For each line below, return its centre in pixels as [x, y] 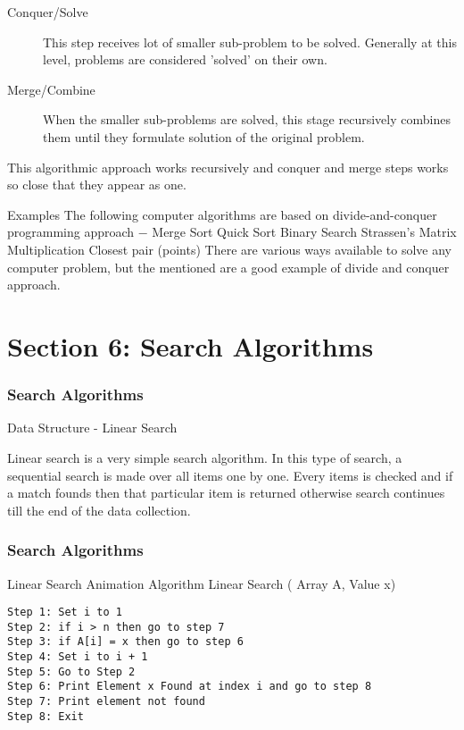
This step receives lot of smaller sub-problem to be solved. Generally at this [250, 42]
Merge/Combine [51, 89]
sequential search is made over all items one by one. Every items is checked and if [230, 475]
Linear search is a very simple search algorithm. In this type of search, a [205, 457]
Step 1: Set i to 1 [65, 613]
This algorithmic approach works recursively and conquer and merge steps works [228, 167]
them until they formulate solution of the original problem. [204, 136]
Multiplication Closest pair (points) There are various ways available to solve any [229, 249]
